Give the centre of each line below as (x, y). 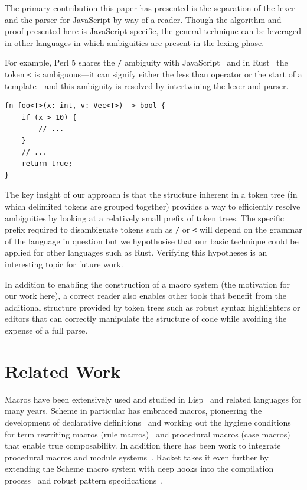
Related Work (63, 370)
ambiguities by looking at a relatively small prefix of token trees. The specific (144, 218)
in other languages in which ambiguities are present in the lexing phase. (135, 42)
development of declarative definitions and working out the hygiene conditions (148, 422)
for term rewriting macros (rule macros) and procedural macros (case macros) (148, 434)
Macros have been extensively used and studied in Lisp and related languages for (153, 399)
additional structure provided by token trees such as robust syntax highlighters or (153, 307)
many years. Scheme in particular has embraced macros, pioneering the (133, 411)
